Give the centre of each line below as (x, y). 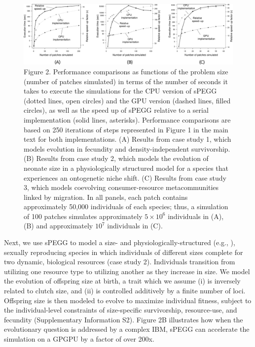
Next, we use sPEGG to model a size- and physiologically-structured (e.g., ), (120, 242)
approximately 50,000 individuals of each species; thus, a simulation (126, 206)
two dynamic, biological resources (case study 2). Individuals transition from (120, 262)
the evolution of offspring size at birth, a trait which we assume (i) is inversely (122, 281)
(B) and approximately (58, 226)
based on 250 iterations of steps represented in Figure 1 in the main (126, 129)
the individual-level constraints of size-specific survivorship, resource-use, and (121, 310)
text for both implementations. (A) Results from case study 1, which (127, 139)
